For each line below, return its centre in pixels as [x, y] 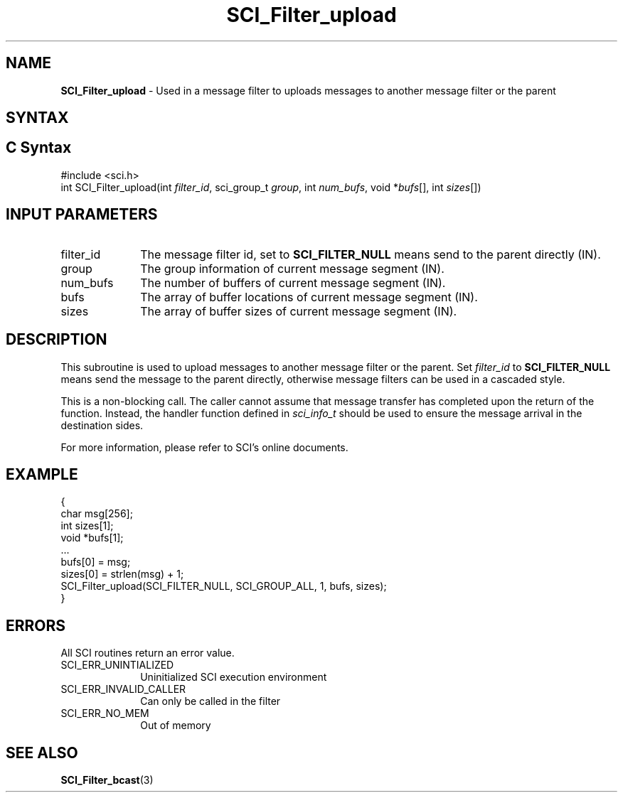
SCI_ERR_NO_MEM [105, 713]
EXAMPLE [42, 474]
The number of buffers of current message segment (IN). [293, 282]
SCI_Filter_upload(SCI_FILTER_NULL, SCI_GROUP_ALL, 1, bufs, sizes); [224, 586]
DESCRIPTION [57, 340]
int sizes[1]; [87, 526]
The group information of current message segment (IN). [292, 268]
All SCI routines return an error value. [148, 653]
